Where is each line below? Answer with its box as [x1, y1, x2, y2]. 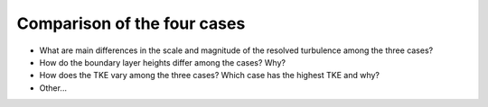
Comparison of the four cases [16, 13, 246, 33]
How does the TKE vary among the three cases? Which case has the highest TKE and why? [39, 70, 380, 81]
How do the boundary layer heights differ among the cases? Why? [39, 57, 286, 67]
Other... [39, 82, 68, 94]
